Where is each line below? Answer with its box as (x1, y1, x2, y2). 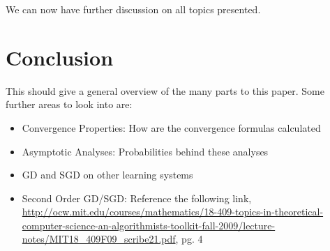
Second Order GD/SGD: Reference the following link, (22, 190, 252, 205)
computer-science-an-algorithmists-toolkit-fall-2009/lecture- (22, 218, 276, 232)
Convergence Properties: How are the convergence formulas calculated (22, 120, 321, 135)
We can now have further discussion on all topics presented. (6, 2, 261, 16)
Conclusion (6, 43, 114, 71)
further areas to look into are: (6, 97, 133, 112)
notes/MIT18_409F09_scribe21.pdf (22, 231, 176, 246)
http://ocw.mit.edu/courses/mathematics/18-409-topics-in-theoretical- (22, 204, 324, 219)
